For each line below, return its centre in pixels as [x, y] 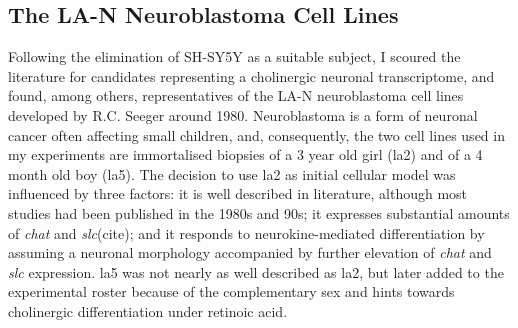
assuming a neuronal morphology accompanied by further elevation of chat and [250, 252]
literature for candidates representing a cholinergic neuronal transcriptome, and [251, 75]
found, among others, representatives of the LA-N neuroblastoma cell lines [236, 95]
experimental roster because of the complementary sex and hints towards [231, 291]
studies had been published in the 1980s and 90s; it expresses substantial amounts [259, 212]
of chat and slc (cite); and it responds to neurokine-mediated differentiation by [246, 232]
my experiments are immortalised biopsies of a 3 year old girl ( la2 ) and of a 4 [245, 154]
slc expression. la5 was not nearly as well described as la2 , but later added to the [256, 271]
